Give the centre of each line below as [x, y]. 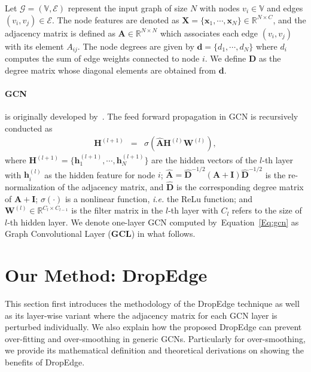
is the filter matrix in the [117, 210]
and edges [285, 8]
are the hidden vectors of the [204, 160]
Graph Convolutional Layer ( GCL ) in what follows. [100, 234]
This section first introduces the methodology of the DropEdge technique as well [152, 304]
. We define [225, 58]
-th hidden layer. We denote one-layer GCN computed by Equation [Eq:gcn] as [153, 222]
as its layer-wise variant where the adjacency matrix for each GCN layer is [141, 315]
